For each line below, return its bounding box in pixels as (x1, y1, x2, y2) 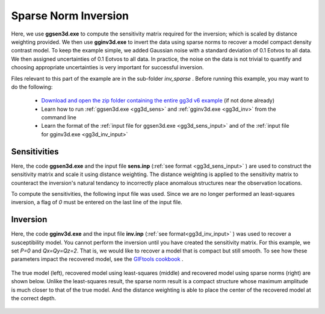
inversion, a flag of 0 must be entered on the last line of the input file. (11, 199, 183, 206)
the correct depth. (11, 294, 57, 301)
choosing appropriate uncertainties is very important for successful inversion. (11, 64, 204, 71)
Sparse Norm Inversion (11, 9, 129, 22)
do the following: (11, 83, 53, 90)
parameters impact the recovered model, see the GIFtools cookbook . (11, 256, 184, 263)
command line (41, 114, 76, 121)
